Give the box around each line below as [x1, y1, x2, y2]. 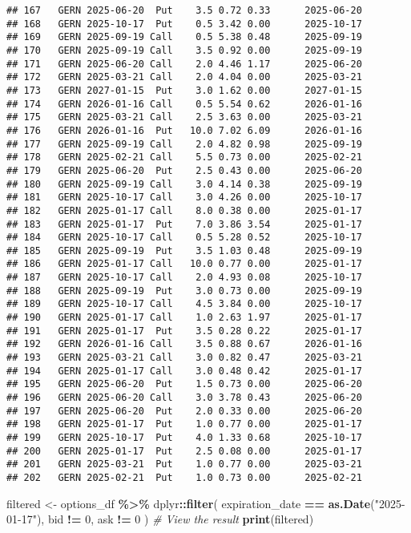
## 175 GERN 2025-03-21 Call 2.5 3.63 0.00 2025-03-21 [6, 111, 362, 123]
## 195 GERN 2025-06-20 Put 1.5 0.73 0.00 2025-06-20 [6, 378, 362, 390]
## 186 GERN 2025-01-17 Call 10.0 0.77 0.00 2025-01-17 [6, 258, 362, 270]
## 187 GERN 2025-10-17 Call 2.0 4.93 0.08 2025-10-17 [6, 272, 362, 284]
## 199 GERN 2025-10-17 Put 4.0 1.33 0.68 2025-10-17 [6, 432, 362, 443]
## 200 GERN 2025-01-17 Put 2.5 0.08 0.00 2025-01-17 [6, 445, 362, 457]
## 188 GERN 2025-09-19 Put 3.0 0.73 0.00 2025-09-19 [6, 285, 362, 297]
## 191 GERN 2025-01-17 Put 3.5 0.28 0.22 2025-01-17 [6, 325, 362, 337]
